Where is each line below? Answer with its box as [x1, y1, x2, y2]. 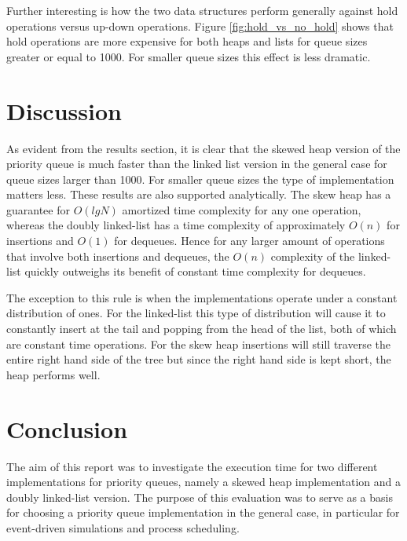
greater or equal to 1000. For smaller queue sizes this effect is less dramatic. [6, 48, 371, 64]
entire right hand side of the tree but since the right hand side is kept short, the [6, 351, 391, 367]
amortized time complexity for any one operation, [122, 201, 361, 217]
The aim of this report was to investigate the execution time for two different [6, 458, 378, 474]
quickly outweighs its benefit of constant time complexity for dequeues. [24, 263, 366, 280]
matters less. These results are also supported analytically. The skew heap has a [6, 186, 391, 203]
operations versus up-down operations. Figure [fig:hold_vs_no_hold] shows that [6, 17, 394, 34]
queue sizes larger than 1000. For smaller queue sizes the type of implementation [6, 170, 394, 187]
